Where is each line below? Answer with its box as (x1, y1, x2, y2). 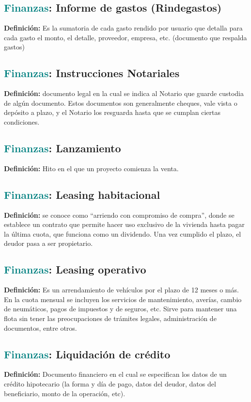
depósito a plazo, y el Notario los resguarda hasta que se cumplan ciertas (4, 107, 221, 117)
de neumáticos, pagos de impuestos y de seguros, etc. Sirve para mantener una (4, 304, 237, 314)
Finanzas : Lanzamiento (4, 140, 121, 155)
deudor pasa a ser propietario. (4, 238, 93, 248)
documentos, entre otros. (4, 322, 77, 333)
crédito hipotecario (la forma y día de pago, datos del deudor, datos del (4, 378, 216, 388)
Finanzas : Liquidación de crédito (4, 346, 171, 361)
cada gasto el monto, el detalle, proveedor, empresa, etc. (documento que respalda (4, 32, 247, 42)
